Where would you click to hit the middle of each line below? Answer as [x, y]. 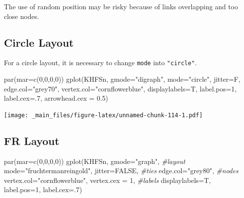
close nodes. [22, 16]
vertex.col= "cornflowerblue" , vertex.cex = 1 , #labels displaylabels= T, [107, 180]
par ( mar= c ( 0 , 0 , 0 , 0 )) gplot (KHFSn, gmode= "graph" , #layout [95, 161]
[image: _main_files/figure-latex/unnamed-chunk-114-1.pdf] [103, 115]
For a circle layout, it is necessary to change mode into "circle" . [101, 63]
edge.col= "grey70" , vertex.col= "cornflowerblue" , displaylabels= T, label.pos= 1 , [120, 88]
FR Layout [32, 140]
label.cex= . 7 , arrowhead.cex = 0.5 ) [56, 98]
